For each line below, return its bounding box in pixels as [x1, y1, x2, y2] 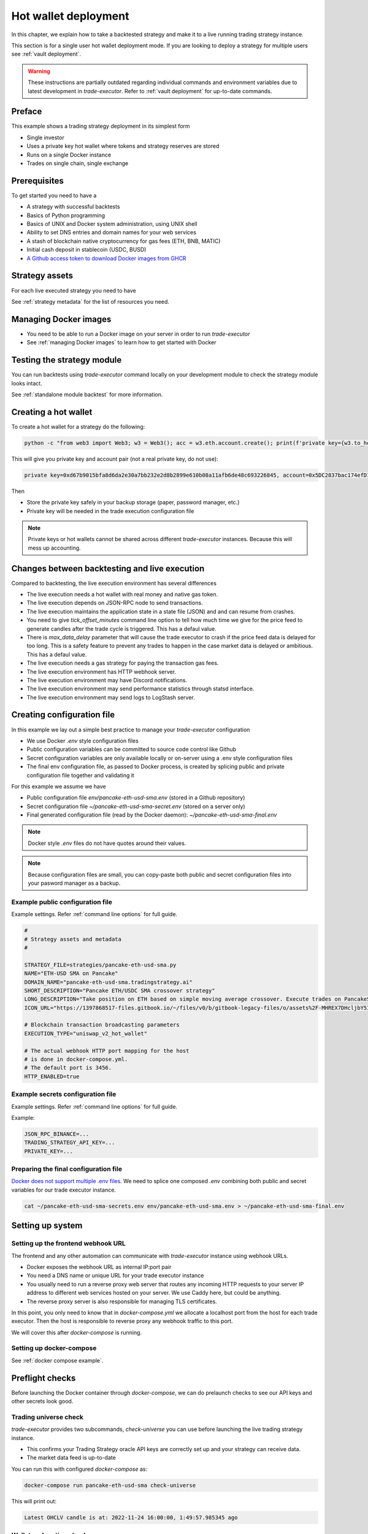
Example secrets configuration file [11, 1090, 117, 1098]
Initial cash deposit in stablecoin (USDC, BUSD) [26, 246, 147, 253]
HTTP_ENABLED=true [24, 1073, 80, 1080]
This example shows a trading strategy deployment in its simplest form [11, 123, 190, 130]
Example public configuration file [11, 898, 113, 906]
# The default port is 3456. [24, 1065, 112, 1071]
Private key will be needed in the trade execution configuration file [26, 507, 194, 515]
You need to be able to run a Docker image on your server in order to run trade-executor [26, 330, 250, 337]
